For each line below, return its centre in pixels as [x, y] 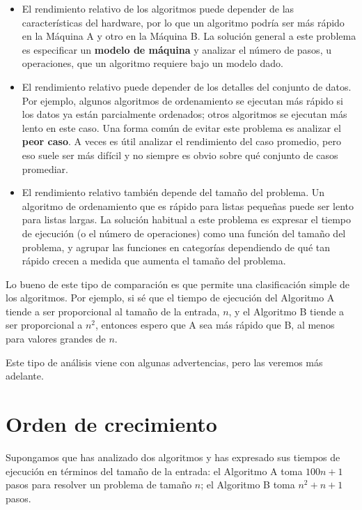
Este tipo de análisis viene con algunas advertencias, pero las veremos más [164, 362]
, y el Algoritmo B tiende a [286, 311]
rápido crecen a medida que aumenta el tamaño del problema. [154, 261]
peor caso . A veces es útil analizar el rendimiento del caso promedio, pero [181, 141]
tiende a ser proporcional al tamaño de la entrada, [113, 311]
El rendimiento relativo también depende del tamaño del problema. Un [173, 192]
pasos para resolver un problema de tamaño [99, 485]
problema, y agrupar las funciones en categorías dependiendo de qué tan [176, 247]
